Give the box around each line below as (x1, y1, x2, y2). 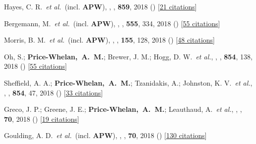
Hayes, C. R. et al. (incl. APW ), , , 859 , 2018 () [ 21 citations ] (4, 1, 197, 11)
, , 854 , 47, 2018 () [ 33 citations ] (4, 87, 103, 97)
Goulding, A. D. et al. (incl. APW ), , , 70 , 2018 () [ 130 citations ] (4, 130, 207, 141)
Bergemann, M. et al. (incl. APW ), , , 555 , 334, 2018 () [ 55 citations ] (4, 18, 220, 28)
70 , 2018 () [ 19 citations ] (4, 113, 79, 124)
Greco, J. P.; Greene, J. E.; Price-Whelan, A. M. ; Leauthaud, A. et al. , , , (4, 104, 242, 114)
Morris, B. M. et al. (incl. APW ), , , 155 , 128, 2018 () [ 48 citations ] (4, 35, 215, 45)
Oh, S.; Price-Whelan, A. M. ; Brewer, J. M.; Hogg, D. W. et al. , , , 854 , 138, (4, 51, 253, 61)
